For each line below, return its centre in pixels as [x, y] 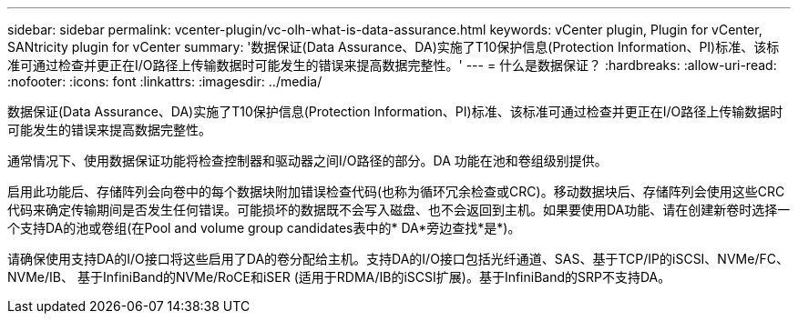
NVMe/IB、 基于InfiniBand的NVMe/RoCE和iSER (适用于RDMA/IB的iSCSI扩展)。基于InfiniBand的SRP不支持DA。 [339, 277]
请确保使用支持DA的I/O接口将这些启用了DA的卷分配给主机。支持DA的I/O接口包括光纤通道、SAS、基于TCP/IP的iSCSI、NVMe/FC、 [398, 259]
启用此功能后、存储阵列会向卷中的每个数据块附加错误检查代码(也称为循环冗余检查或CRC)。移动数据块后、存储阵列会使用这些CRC [396, 191]
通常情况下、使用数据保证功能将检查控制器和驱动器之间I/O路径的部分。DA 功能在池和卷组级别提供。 [307, 160]
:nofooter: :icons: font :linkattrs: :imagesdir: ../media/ [165, 81]
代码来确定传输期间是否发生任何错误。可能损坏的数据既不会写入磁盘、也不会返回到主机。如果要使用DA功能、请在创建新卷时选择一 [399, 210]
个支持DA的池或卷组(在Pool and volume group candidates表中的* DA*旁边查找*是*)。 [264, 228]
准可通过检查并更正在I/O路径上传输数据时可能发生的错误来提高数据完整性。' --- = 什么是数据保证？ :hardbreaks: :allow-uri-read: [392, 65]
